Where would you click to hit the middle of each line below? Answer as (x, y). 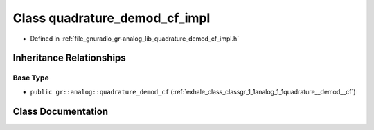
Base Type (31, 78)
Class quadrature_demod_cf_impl (112, 18)
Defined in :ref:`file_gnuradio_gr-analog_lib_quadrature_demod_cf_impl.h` (135, 39)
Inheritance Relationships (69, 58)
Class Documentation (61, 111)
